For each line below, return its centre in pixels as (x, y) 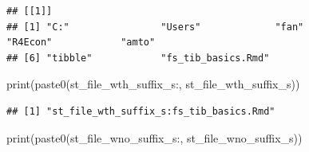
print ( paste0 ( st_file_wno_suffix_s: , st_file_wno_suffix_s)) (154, 137)
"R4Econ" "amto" (81, 43)
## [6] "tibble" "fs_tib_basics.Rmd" (138, 58)
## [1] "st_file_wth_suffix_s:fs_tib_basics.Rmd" (141, 111)
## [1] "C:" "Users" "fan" (155, 27)
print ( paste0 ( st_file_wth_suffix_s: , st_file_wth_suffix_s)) (153, 84)
